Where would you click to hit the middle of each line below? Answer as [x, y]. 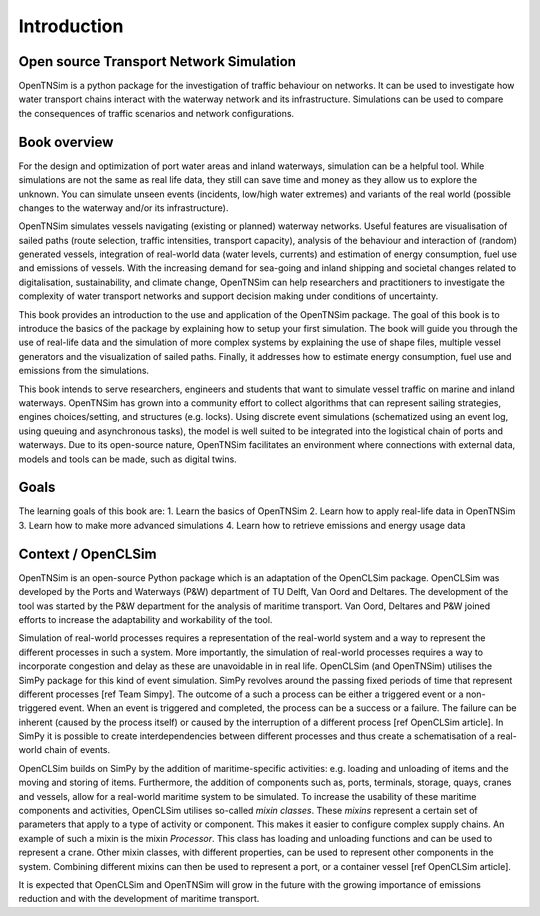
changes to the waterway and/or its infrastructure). [123, 207]
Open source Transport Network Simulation [157, 61]
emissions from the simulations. [84, 371]
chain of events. [77, 750]
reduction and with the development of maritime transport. [139, 899]
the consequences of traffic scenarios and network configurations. [156, 113]
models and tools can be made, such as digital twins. [127, 459]
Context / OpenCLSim [87, 553]
